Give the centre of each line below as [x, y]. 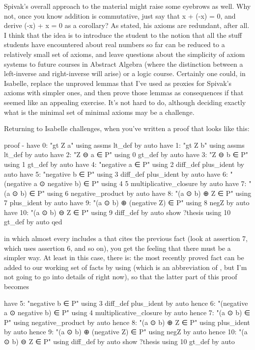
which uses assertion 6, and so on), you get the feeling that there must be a [117, 248]
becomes [17, 286]
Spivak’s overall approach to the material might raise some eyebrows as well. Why [127, 6]
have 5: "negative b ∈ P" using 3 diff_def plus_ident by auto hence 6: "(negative [126, 303]
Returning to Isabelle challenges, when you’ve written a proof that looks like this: [127, 128]
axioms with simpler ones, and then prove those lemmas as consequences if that [124, 93]
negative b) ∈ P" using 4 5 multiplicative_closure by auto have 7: [147, 183]
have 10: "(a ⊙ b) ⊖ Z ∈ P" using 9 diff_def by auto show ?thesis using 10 [117, 212]
